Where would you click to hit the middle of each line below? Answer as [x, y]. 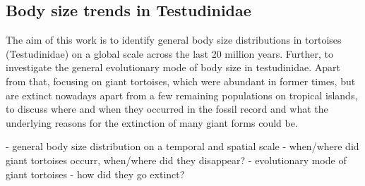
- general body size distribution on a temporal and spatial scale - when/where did [182, 146]
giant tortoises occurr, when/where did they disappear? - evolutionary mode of [176, 160]
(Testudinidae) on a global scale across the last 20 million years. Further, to [169, 53]
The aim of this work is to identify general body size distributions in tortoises [174, 40]
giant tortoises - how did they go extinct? [95, 174]
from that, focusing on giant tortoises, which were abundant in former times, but [181, 81]
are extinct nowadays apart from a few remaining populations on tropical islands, [182, 95]
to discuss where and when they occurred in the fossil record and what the [167, 109]
